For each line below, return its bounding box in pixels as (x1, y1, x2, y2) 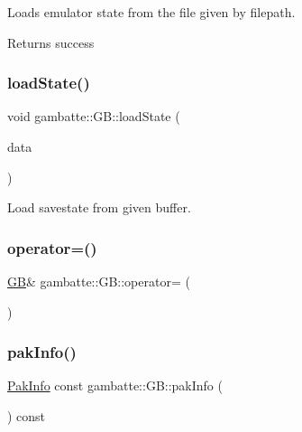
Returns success (7, 33, 95, 52)
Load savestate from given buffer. (7, 198, 191, 217)
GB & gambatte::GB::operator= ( (7, 272, 190, 290)
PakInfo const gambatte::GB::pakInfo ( (7, 376, 223, 395)
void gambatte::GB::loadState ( (7, 107, 180, 126)
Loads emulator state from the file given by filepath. (7, 3, 296, 21)
